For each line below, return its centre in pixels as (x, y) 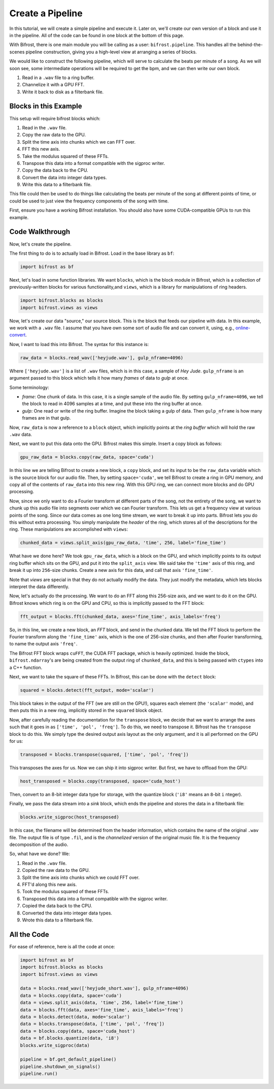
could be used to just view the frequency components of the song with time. (89, 201)
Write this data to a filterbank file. (57, 185)
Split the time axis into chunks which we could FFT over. (81, 877)
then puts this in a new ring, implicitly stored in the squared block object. (86, 710)
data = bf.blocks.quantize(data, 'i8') (70, 1038)
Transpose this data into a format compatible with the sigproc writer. (93, 163)
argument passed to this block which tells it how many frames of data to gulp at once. (99, 378)
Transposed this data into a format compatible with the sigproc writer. (95, 899)
